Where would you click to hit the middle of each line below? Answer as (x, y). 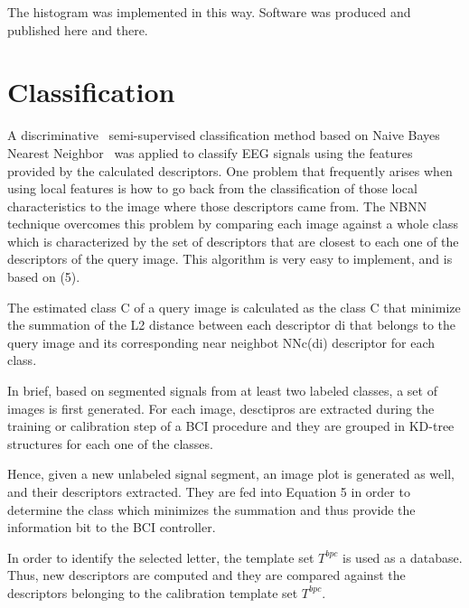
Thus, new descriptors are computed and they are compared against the (206, 575)
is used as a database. (403, 557)
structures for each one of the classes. (110, 443)
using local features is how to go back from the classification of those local (212, 188)
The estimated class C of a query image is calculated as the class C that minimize (234, 307)
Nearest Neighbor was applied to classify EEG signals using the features (210, 152)
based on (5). (44, 277)
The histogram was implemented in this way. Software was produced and (209, 12)
